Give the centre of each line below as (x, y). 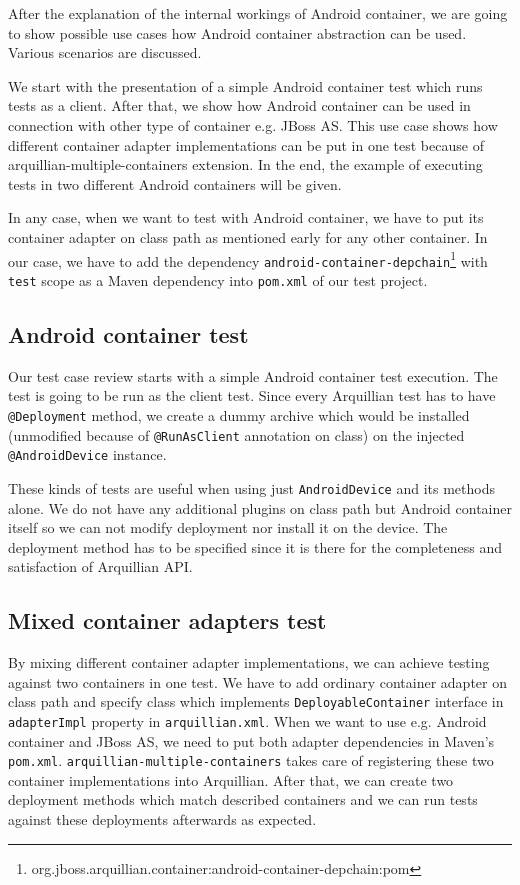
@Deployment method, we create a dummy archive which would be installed (239, 414)
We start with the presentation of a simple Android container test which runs (245, 85)
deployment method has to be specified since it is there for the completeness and (255, 546)
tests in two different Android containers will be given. (175, 183)
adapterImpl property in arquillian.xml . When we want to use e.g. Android (247, 720)
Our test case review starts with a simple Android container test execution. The (253, 375)
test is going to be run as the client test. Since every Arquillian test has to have (252, 395)
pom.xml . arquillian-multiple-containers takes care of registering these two (251, 760)
